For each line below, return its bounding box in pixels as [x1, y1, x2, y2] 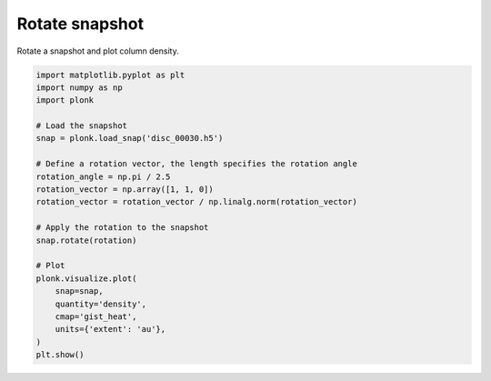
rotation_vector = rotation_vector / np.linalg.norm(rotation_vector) [35, 196, 358, 207]
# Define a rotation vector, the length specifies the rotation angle [35, 159, 358, 169]
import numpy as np [35, 82, 123, 93]
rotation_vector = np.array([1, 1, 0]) [35, 185, 214, 195]
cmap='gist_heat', [55, 311, 137, 322]
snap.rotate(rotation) [35, 235, 137, 246]
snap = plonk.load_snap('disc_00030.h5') [35, 133, 224, 144]
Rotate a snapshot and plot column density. [16, 45, 179, 56]
